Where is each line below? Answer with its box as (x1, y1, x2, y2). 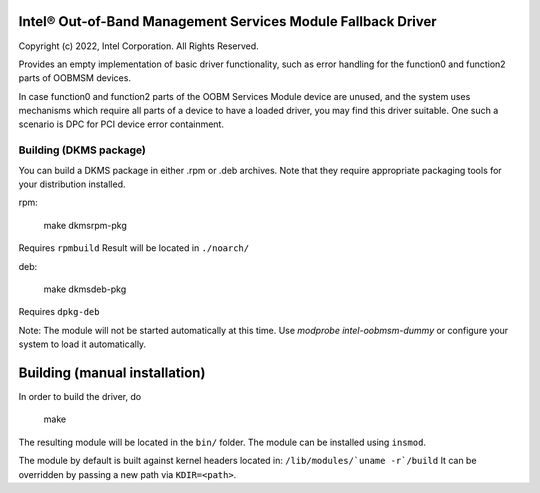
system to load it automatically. (18, 338, 147, 350)
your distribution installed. (18, 178, 126, 190)
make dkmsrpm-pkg (43, 219, 127, 231)
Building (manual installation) (18, 364, 206, 381)
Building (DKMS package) (18, 143, 147, 157)
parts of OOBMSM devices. (18, 72, 132, 84)
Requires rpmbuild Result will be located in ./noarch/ (18, 242, 250, 254)
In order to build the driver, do (18, 391, 142, 403)
